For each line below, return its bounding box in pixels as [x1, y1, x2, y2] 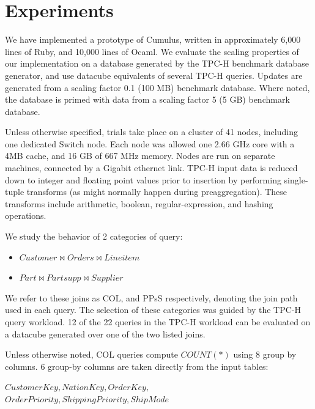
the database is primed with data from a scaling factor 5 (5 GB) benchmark [5, 93, 290, 106]
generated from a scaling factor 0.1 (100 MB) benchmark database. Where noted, [5, 81, 310, 94]
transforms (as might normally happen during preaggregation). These [26, 185, 287, 198]
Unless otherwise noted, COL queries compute [5, 348, 178, 361]
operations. [5, 209, 46, 222]
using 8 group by [233, 348, 297, 361]
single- [284, 173, 308, 186]
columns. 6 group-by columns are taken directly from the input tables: [5, 359, 269, 372]
